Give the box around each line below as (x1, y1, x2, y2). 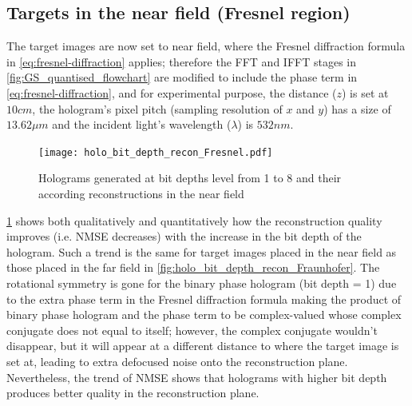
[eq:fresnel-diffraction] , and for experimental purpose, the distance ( (6, 84, 337, 101)
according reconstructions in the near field (38, 185, 244, 202)
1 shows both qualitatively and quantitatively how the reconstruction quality (6, 212, 382, 229)
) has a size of (323, 100, 391, 117)
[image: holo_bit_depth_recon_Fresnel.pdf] (38, 146, 273, 158)
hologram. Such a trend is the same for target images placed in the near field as (6, 243, 397, 260)
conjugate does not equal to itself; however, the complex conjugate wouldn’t (6, 321, 378, 338)
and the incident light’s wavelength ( (52, 116, 232, 133)
